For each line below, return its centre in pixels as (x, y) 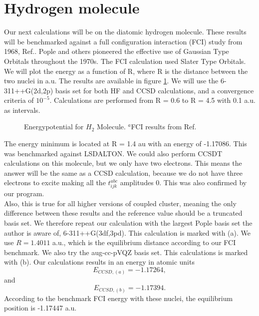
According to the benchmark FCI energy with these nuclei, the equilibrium (119, 298)
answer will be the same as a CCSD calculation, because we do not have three (124, 172)
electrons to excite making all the (55, 182)
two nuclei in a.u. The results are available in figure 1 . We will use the (111, 81)
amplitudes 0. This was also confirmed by (183, 182)
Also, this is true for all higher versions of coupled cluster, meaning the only (120, 203)
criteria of (19, 100)
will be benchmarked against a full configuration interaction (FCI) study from (123, 41)
